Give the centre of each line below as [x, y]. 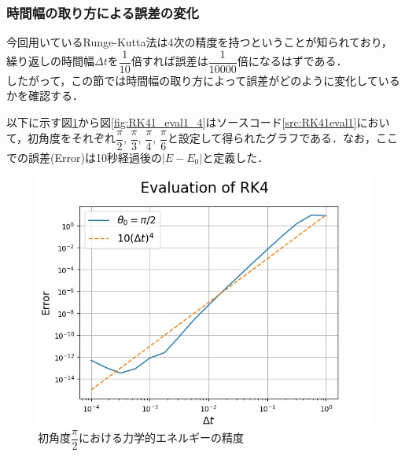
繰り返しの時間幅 [50, 61]
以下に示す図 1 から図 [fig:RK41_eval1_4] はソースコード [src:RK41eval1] [182, 122]
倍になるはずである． [292, 61]
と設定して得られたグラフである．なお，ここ [283, 138]
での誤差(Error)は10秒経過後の [84, 157]
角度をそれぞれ [77, 138]
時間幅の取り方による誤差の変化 [103, 12]
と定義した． [236, 157]
